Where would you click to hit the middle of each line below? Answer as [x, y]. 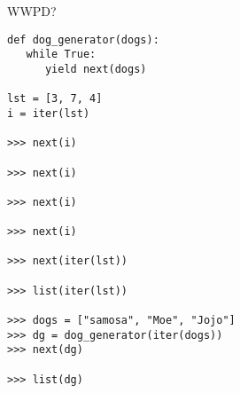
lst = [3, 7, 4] [55, 99]
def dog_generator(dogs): [83, 39]
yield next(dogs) [96, 69]
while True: [61, 55]
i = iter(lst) [49, 113]
